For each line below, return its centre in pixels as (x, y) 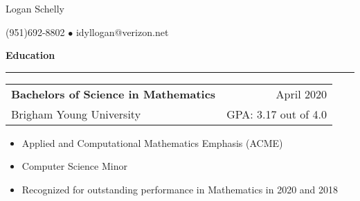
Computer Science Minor (74, 166)
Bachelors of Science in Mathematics (114, 94)
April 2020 (301, 94)
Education (30, 55)
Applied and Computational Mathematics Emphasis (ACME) (152, 142)
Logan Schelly (35, 8)
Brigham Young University (76, 114)
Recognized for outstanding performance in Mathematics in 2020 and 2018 (180, 189)
